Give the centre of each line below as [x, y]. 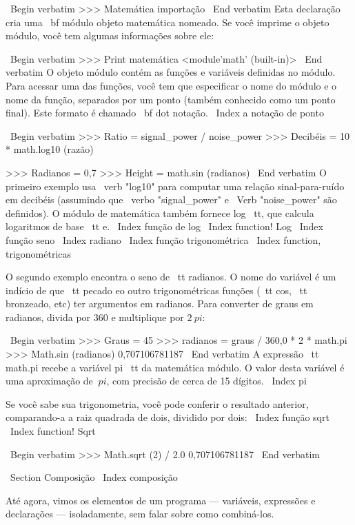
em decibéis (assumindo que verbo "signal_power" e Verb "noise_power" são [171, 199]
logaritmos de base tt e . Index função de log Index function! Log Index [164, 226]
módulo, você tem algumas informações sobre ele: [110, 35]
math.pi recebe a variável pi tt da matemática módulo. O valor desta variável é [175, 367]
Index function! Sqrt [53, 431]
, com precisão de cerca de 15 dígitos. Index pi [206, 381]
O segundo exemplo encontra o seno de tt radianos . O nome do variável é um [171, 277]
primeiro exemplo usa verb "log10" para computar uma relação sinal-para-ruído [175, 186]
